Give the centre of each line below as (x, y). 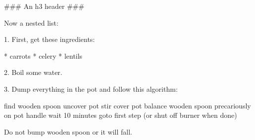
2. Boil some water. (33, 72)
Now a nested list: (31, 22)
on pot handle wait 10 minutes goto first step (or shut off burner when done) (121, 115)
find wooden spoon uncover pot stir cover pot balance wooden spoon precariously (127, 105)
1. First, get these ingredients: (50, 39)
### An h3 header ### (44, 6)
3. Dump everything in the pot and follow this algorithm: (91, 88)
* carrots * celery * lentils (43, 55)
